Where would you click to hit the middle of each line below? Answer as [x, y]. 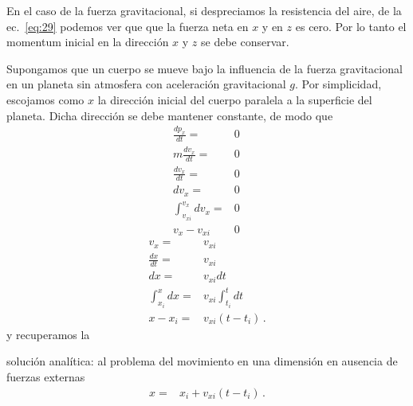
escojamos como [45, 99]
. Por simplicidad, [338, 84]
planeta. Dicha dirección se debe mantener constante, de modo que [170, 115]
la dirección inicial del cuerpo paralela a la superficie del [235, 99]
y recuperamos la [48, 334]
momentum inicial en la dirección [88, 42]
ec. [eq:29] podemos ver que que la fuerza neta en [128, 26]
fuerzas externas [46, 376]
